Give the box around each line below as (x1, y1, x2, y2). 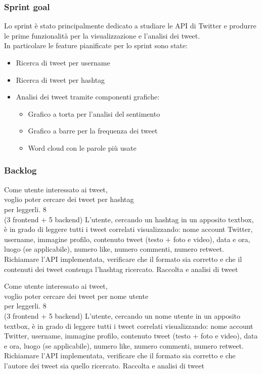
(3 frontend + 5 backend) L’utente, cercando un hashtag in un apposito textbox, (4, 214, 254, 224)
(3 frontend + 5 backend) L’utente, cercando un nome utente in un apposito (4, 310, 241, 321)
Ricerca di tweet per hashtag (16, 74, 105, 85)
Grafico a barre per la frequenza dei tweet (28, 125, 158, 136)
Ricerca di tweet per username (16, 57, 110, 67)
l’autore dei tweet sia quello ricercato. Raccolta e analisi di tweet (4, 360, 204, 370)
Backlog (4, 164, 37, 177)
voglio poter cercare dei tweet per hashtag (4, 194, 134, 205)
